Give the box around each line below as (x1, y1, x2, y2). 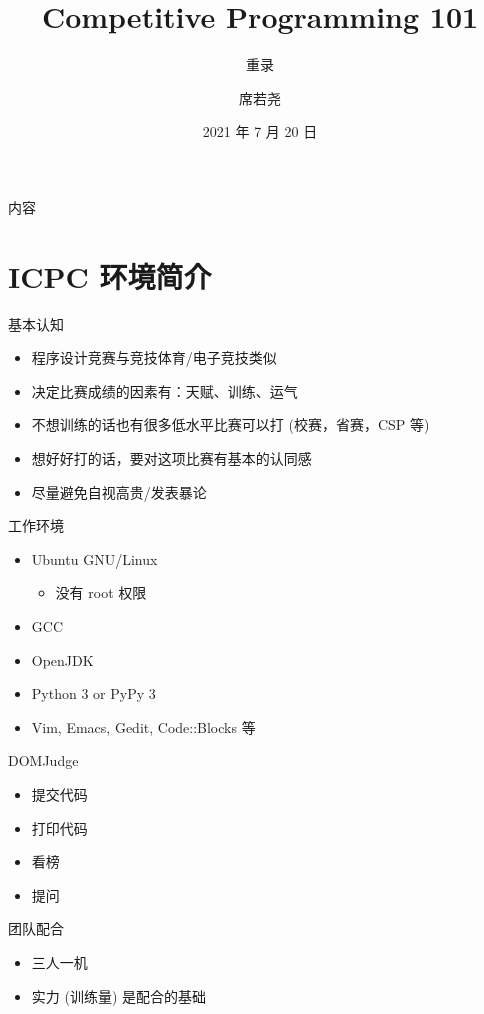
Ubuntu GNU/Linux (31, 548, 158, 569)
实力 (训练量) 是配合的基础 (31, 985, 207, 1006)
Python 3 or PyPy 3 (31, 683, 156, 704)
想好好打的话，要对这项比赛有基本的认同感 (31, 448, 312, 468)
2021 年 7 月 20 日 (202, 121, 318, 142)
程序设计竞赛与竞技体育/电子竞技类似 (31, 347, 277, 368)
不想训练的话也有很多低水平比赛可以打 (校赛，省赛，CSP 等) (31, 414, 430, 435)
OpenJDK (31, 649, 94, 670)
